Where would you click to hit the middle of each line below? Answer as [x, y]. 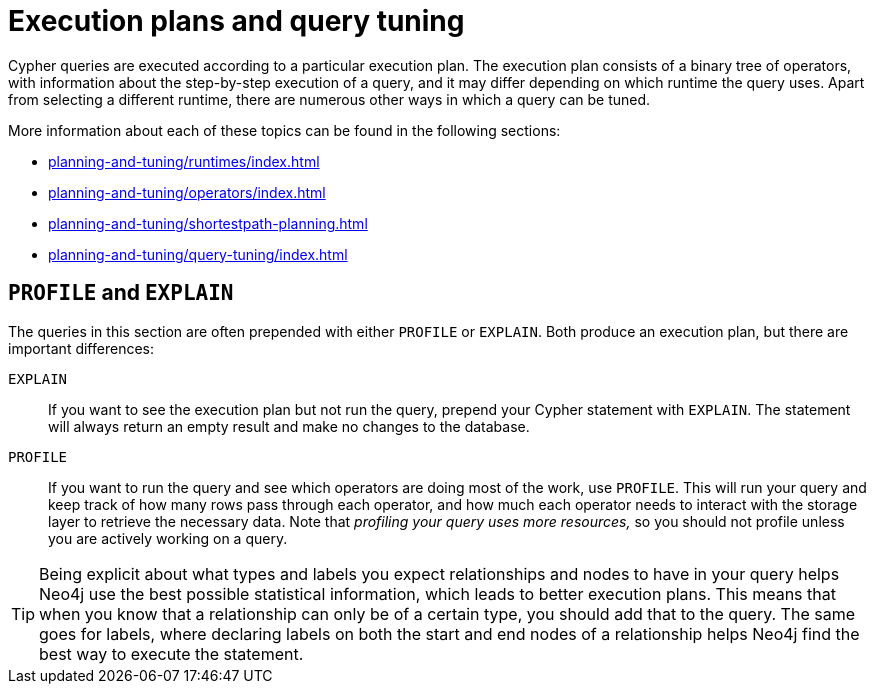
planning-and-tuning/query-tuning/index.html [198, 254]
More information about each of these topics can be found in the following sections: [284, 130]
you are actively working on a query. [168, 538]
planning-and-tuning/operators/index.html [187, 192]
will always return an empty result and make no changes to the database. [289, 426]
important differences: [81, 348]
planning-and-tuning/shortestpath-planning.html [208, 223]
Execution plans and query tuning [236, 21]
